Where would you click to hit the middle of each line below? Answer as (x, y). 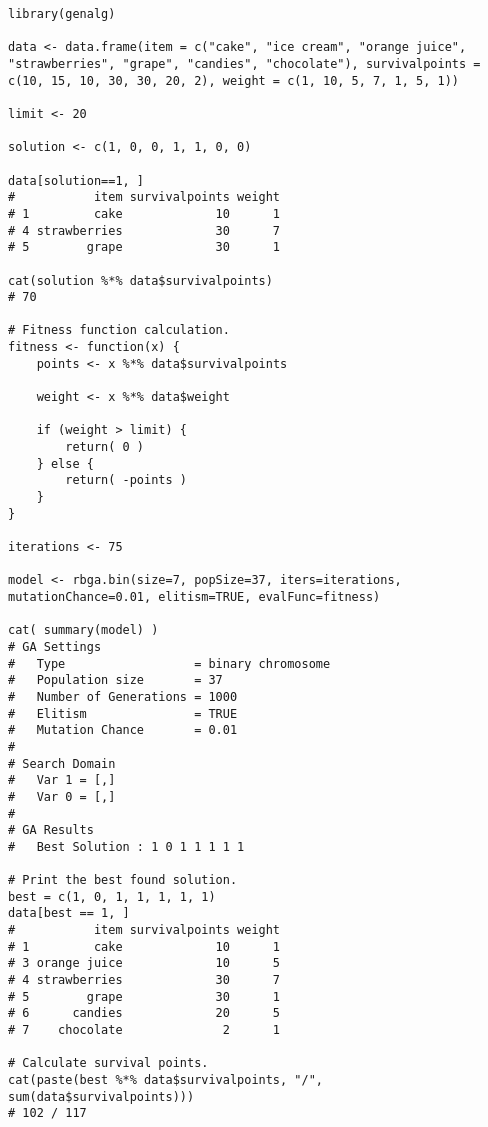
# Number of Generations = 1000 (123, 696)
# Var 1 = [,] (62, 780)
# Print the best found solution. (123, 880)
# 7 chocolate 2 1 (144, 1030)
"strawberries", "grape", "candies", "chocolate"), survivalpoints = (244, 63)
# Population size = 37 (115, 680)
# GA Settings (55, 646)
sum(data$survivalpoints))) (101, 1096)
